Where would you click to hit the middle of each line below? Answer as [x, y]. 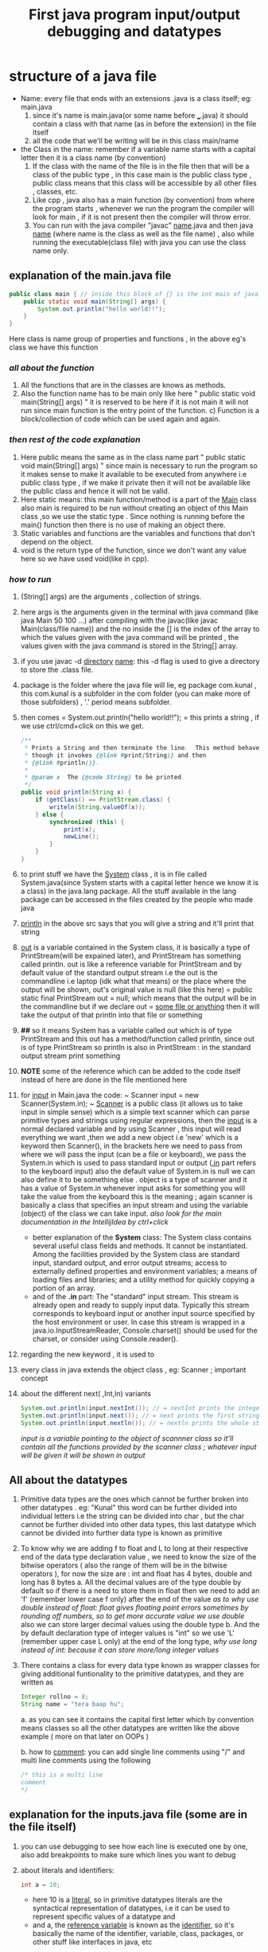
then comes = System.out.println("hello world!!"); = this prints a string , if [140, 717]
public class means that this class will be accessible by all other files [144, 183]
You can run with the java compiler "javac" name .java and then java [143, 225]
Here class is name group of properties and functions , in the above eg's [128, 339]
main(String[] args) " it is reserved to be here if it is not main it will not [134, 402]
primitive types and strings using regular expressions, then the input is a [139, 1120]
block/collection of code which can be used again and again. [120, 419]
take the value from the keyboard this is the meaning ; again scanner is [136, 1197]
